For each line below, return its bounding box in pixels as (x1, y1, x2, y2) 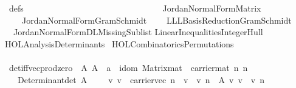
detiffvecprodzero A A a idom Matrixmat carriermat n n (9, 61, 248, 73)
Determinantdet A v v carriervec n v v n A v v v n (17, 73, 264, 86)
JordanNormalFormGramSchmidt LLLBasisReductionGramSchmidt (21, 13, 292, 26)
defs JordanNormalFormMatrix (9, 2, 261, 14)
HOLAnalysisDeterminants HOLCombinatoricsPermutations (5, 37, 234, 50)
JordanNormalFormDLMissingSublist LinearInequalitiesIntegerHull (13, 25, 263, 38)
